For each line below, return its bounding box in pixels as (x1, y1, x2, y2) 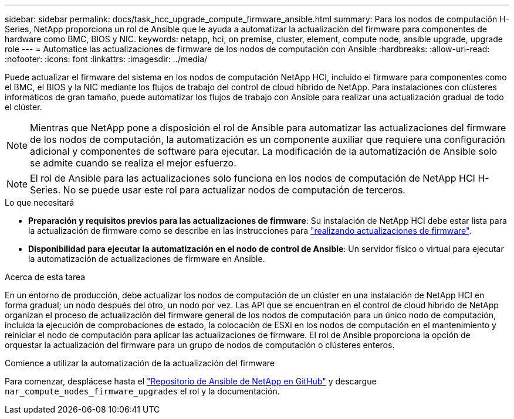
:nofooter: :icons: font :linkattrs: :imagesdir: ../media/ (5, 54, 208, 64)
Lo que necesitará (5, 197, 75, 207)
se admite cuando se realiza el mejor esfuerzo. (30, 157, 236, 169)
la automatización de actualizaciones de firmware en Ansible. (28, 254, 265, 264)
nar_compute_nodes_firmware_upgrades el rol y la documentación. (5, 386, 280, 396)
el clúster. (5, 102, 42, 112)
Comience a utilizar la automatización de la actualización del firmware (5, 358, 275, 368)
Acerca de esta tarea (5, 272, 86, 282)
